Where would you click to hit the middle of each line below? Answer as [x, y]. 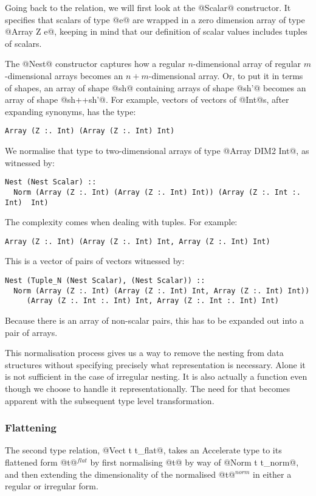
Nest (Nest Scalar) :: [51, 182]
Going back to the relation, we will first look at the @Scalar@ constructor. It [148, 7]
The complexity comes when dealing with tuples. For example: [121, 222]
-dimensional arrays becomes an [64, 75]
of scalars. [23, 43]
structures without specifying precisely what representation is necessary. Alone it [155, 364]
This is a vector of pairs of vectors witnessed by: [95, 261]
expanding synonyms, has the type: [70, 111]
